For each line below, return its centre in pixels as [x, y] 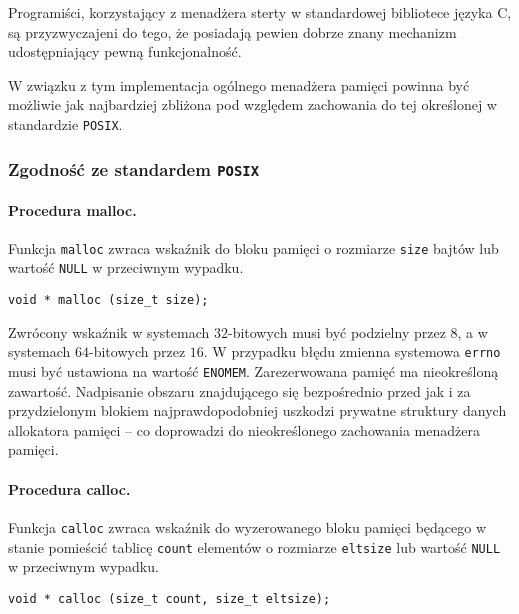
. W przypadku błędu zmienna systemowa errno [352, 351]
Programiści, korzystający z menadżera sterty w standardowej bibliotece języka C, [260, 12]
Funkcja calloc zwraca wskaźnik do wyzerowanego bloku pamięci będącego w [247, 526]
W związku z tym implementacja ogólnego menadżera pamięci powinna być [239, 84]
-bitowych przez [137, 351]
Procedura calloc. [69, 488]
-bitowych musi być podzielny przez [336, 331]
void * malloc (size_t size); [108, 300]
